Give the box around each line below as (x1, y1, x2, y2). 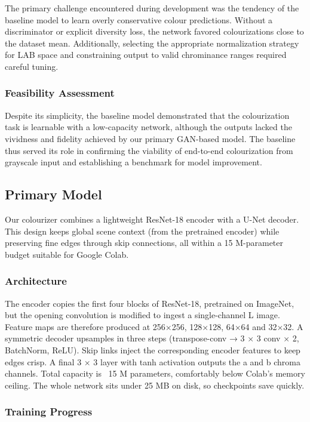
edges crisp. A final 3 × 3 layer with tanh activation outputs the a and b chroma (5, 355, 301, 368)
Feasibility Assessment (5, 85, 115, 100)
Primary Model (5, 185, 102, 204)
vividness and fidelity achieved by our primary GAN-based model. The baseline (5, 132, 296, 144)
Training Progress (5, 404, 93, 419)
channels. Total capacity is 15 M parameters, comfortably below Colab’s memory (5, 367, 305, 380)
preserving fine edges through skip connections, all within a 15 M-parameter (5, 236, 284, 249)
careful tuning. (5, 60, 59, 72)
